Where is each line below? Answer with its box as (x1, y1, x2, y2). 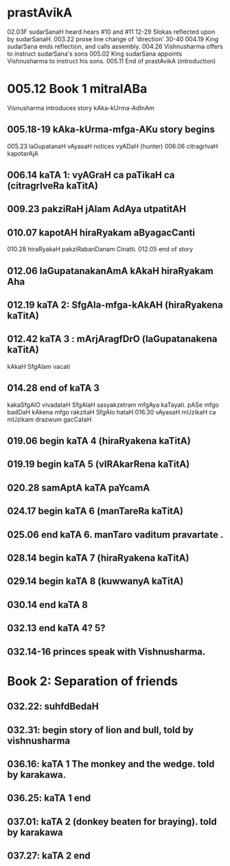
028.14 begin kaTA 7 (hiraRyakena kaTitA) (7, 552, 189, 564)
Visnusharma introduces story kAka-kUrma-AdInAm (7, 103, 154, 112)
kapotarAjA (7, 149, 39, 158)
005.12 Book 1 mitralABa (7, 81, 148, 97)
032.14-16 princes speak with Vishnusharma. (7, 646, 206, 657)
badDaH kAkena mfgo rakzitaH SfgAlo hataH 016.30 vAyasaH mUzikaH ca (7, 408, 216, 416)
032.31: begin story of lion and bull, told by (7, 724, 194, 736)
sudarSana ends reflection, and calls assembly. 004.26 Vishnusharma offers (7, 42, 223, 50)
